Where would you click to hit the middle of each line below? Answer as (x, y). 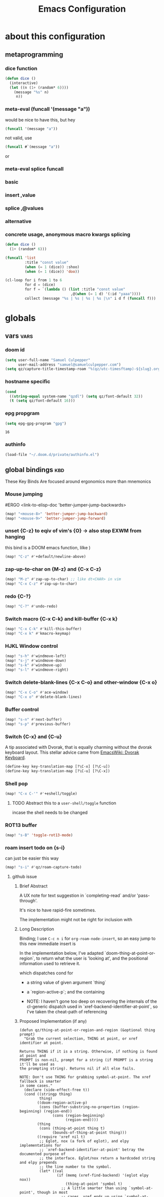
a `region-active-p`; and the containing (66, 992)
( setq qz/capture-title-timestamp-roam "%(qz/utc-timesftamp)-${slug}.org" (84, 369)
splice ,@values (24, 208)
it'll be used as (37, 1064)
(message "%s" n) (31, 92)
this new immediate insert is (48, 944)
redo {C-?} (18, 596)
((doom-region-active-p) (62, 1103)
